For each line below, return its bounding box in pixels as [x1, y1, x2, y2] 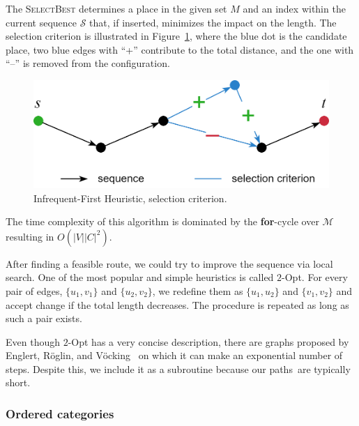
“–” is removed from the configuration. [6, 56, 170, 70]
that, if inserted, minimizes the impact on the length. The [89, 15, 337, 29]
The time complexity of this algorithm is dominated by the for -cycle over [6, 214, 319, 229]
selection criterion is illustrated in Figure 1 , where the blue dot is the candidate [6, 29, 347, 43]
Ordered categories [6, 405, 114, 422]
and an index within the [243, 1, 346, 15]
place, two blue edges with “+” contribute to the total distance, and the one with [6, 42, 354, 56]
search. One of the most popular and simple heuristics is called [6, 270, 274, 284]
